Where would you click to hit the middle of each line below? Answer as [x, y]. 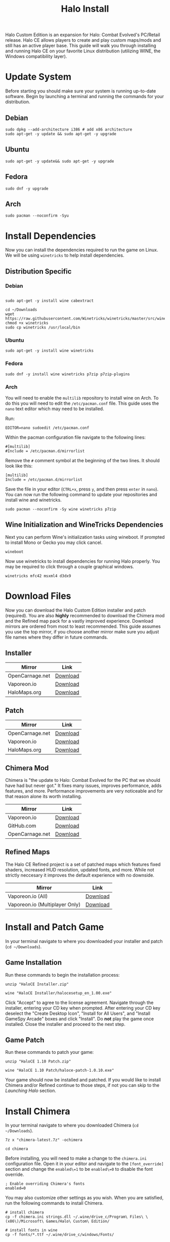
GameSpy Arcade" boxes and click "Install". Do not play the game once [80, 1019]
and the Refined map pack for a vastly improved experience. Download [79, 621]
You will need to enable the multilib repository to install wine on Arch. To [82, 398]
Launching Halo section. [31, 1090]
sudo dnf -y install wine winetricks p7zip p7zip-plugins [68, 374]
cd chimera [17, 1149]
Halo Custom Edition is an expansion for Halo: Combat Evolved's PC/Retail [83, 35]
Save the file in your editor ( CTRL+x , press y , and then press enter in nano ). [82, 489]
